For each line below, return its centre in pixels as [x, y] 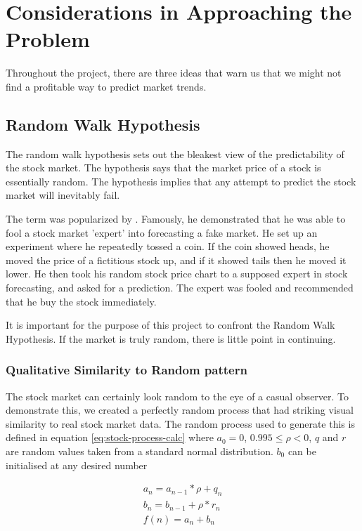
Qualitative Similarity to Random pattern [127, 370]
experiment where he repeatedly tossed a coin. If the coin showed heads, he [168, 246]
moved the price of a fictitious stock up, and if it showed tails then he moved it [176, 260]
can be [302, 451]
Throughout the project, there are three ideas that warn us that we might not [174, 73]
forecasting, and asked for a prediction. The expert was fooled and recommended [180, 288]
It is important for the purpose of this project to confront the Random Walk [170, 325]
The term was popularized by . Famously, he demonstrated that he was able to [176, 219]
